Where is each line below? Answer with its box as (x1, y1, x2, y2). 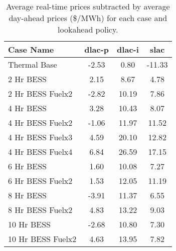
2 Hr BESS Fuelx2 (8, 88, 73, 99)
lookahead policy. (58, 24, 118, 35)
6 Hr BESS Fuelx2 (8, 175, 73, 186)
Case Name (8, 44, 54, 55)
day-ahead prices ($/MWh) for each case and (9, 12, 167, 24)
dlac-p (84, 44, 109, 55)
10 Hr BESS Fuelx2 (8, 233, 77, 244)
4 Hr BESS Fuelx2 (8, 117, 73, 128)
